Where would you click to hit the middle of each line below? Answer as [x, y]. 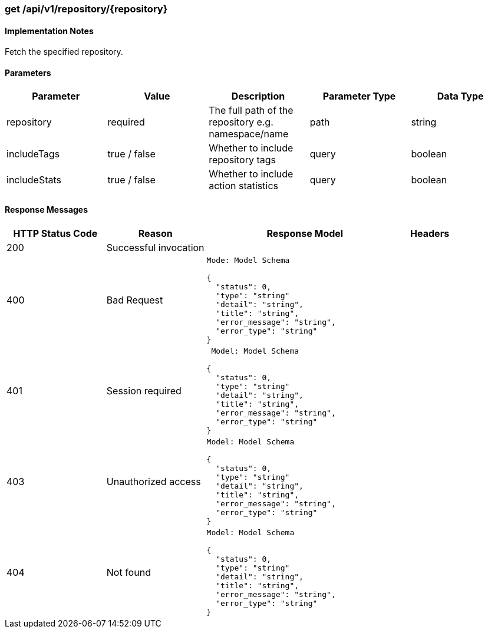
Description [258, 96]
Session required [144, 390]
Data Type [460, 96]
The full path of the [251, 111]
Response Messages [47, 210]
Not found [128, 572]
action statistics [243, 186]
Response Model [305, 233]
